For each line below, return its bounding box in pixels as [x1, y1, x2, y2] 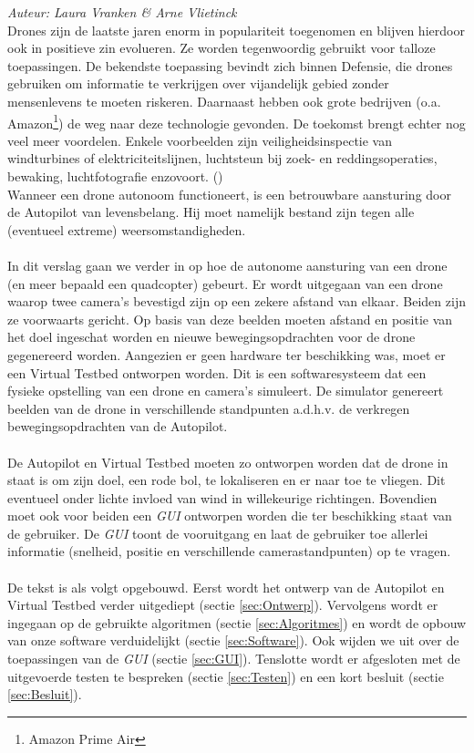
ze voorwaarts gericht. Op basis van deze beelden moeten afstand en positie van [7, 309, 453, 328]
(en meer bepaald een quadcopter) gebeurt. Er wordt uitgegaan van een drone [7, 273, 443, 293]
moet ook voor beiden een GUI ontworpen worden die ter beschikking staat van [7, 506, 452, 525]
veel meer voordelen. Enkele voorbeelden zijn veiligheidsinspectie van [7, 130, 393, 150]
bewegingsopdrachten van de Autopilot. [7, 417, 228, 436]
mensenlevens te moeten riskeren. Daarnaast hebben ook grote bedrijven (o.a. [7, 91, 441, 110]
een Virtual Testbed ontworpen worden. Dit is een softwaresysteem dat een [7, 363, 427, 382]
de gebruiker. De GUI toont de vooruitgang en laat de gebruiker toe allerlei [7, 523, 428, 542]
